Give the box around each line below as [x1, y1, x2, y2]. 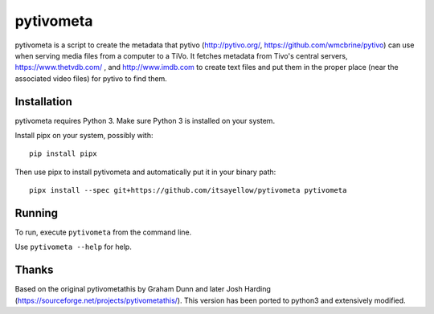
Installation [14, 95, 72, 108]
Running [14, 206, 59, 220]
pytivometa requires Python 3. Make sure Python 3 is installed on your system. [14, 116, 276, 125]
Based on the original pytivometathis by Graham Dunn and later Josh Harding [14, 284, 271, 294]
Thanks [14, 263, 54, 277]
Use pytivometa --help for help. [14, 242, 132, 252]
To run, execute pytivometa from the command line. [14, 227, 192, 237]
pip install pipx [29, 149, 97, 158]
